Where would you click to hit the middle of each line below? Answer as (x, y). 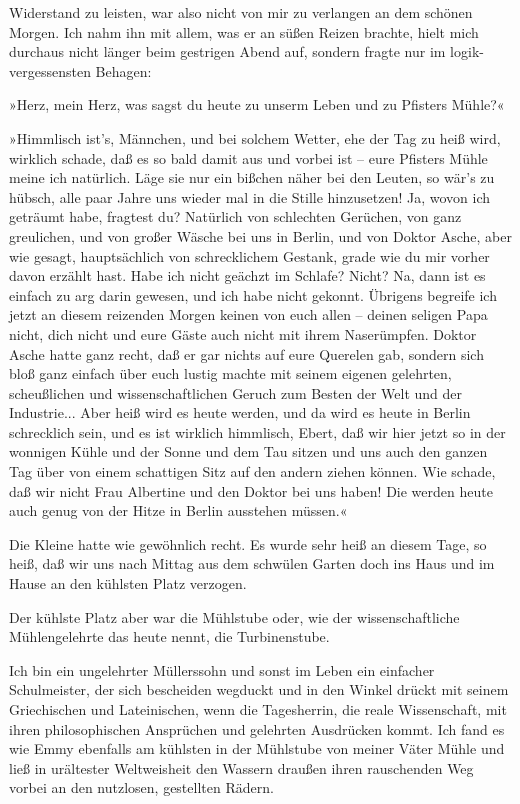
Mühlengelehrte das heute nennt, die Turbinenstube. (169, 636)
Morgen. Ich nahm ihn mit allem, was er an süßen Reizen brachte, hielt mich (244, 31)
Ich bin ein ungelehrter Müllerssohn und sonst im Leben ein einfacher (222, 669)
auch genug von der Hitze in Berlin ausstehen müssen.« (178, 510)
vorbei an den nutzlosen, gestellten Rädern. (141, 787)
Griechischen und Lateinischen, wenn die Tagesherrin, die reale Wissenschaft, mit (258, 709)
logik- (467, 51)
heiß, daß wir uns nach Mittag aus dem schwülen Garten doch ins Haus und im (252, 563)
